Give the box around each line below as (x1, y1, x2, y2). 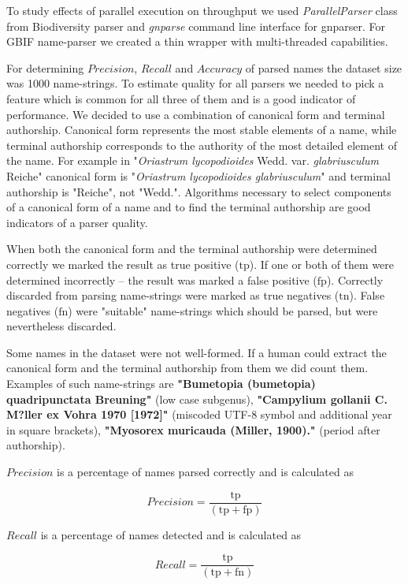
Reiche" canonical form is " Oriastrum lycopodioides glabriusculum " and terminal (6, 167, 391, 184)
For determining (6, 59, 84, 76)
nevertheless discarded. (6, 318, 117, 334)
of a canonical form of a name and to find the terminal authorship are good (6, 199, 371, 215)
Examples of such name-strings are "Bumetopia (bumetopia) (6, 375, 316, 392)
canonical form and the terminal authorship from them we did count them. (6, 360, 369, 376)
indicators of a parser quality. (6, 214, 148, 230)
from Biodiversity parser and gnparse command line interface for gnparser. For (6, 17, 385, 34)
